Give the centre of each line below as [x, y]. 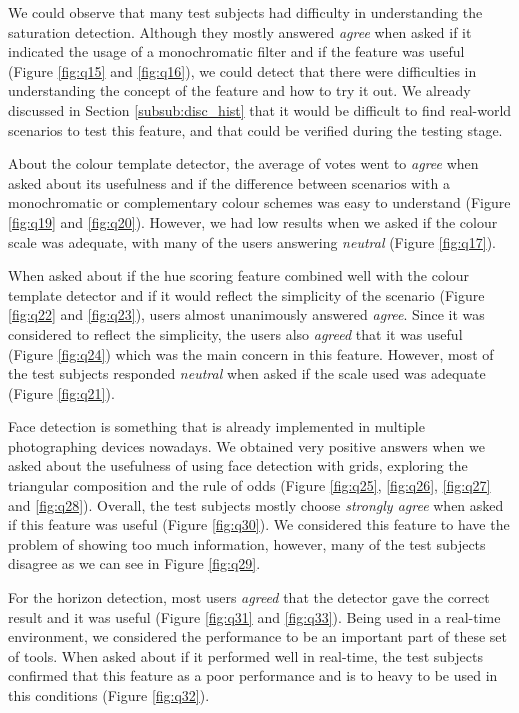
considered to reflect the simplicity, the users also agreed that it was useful [235, 333]
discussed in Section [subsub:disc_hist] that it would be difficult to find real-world [260, 109]
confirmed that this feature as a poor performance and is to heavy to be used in [253, 675]
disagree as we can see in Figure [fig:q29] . [134, 563]
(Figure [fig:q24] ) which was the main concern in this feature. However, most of [251, 353]
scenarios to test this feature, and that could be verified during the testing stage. [255, 129]
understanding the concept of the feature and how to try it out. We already [239, 90]
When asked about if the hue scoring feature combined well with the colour [239, 275]
